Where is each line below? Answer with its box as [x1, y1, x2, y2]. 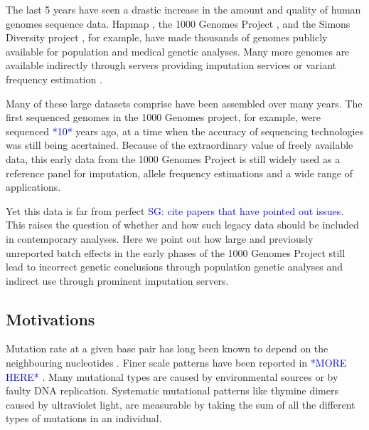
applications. [6, 179, 61, 194]
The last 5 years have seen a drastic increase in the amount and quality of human [6, 2, 361, 16]
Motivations [6, 308, 95, 330]
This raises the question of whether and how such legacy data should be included [6, 217, 359, 232]
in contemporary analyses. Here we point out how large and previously [6, 231, 314, 246]
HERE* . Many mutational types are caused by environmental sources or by [6, 369, 338, 384]
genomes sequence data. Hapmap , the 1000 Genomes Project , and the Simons [6, 16, 351, 31]
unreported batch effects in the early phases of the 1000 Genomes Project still [6, 245, 346, 260]
